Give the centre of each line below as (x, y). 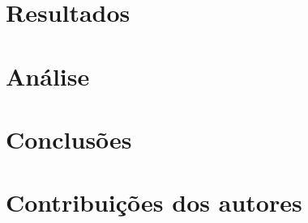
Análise (48, 76)
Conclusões (69, 139)
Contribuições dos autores (154, 202)
